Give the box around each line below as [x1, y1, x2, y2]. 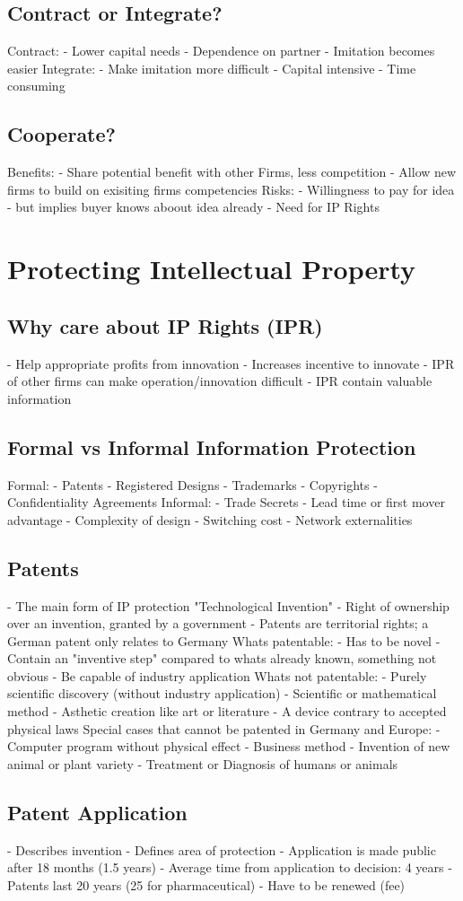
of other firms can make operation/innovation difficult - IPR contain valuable [7, 372, 432, 390]
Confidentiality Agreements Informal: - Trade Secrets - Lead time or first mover [7, 493, 445, 512]
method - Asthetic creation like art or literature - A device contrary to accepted [7, 702, 447, 721]
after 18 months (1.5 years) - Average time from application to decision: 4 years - [7, 858, 452, 877]
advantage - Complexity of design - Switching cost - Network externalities [7, 510, 413, 529]
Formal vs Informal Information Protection [7, 433, 416, 460]
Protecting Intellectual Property [7, 250, 416, 287]
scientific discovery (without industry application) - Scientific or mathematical [7, 684, 437, 703]
